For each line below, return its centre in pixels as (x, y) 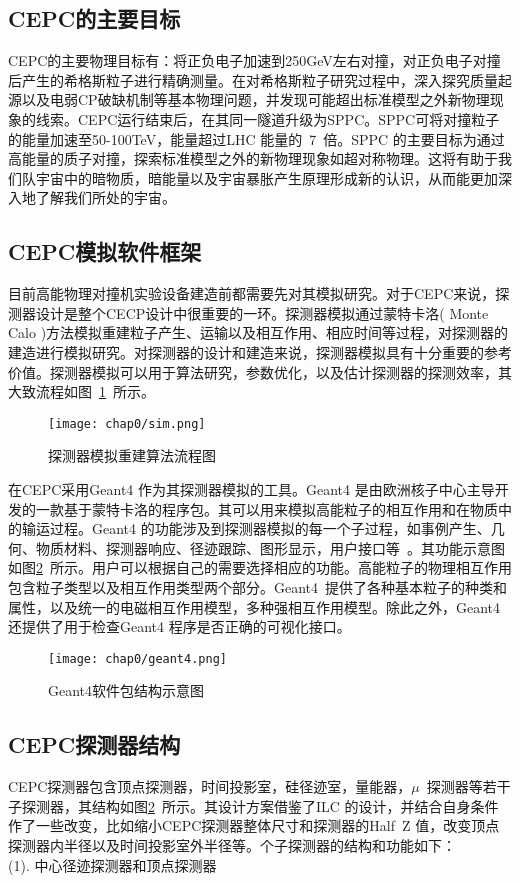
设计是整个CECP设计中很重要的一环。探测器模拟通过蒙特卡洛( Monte (262, 312)
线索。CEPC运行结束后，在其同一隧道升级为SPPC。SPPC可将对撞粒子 (267, 118)
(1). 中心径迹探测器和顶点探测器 (112, 864)
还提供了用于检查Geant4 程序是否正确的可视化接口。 (179, 626)
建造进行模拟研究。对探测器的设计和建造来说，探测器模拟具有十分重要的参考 (260, 351)
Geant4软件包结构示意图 (126, 690)
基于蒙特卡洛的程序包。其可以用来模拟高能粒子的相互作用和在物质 (280, 508)
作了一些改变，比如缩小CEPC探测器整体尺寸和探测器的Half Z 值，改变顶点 (254, 825)
